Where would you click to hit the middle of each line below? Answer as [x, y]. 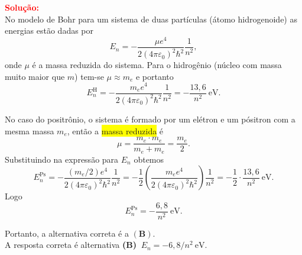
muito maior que [35, 76]
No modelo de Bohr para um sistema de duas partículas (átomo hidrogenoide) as [151, 19]
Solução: [22, 7]
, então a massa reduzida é [115, 130]
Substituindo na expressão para [62, 159]
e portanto [155, 76]
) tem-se [89, 76]
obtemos [149, 159]
